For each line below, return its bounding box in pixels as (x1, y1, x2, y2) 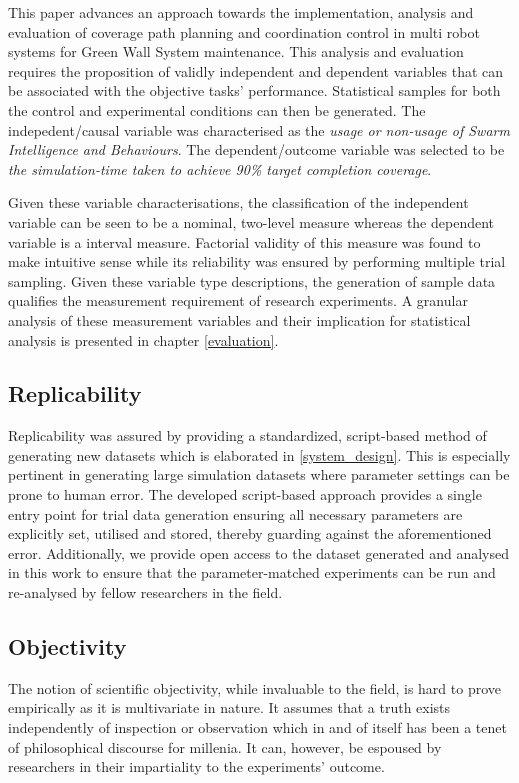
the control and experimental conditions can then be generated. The (8, 99, 426, 120)
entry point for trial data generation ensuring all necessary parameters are (8, 503, 463, 524)
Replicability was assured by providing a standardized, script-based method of (8, 425, 487, 446)
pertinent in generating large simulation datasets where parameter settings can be (8, 464, 510, 485)
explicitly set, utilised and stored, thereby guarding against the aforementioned (8, 523, 492, 544)
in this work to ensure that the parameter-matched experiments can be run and (8, 562, 496, 583)
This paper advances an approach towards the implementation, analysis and (8, 2, 474, 22)
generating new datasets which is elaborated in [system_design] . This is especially (8, 444, 511, 465)
